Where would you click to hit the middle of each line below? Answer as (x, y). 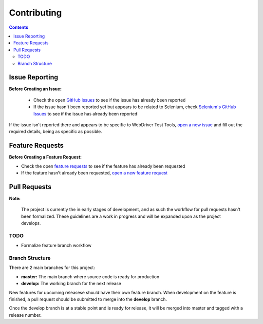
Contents (19, 27)
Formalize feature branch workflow (56, 246)
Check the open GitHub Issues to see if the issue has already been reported (110, 100)
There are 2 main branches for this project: (52, 267)
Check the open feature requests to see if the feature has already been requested (103, 166)
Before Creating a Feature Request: (46, 157)
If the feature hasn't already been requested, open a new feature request (94, 173)
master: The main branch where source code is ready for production (90, 276)
